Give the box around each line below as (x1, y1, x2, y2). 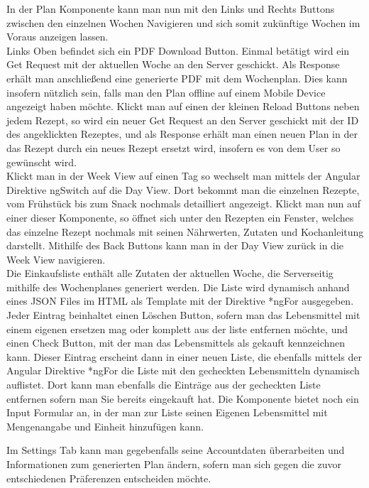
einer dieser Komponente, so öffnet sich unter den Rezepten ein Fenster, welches (6, 210, 354, 224)
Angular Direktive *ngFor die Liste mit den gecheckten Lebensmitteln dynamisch (6, 363, 360, 378)
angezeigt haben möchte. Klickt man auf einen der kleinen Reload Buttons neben (6, 99, 360, 114)
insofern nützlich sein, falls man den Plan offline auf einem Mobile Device (6, 85, 326, 99)
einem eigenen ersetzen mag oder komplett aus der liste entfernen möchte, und (6, 321, 348, 336)
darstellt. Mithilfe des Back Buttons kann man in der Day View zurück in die (6, 238, 343, 253)
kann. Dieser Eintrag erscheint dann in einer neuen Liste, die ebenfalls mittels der (6, 349, 362, 364)
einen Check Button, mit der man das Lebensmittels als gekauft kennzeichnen (6, 335, 346, 350)
